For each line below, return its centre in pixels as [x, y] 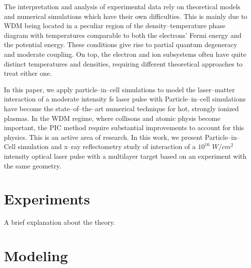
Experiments [47, 199]
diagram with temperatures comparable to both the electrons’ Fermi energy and [123, 35]
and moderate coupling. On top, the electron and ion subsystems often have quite [125, 54]
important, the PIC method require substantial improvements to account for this [124, 127]
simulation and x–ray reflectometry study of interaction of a [107, 146]
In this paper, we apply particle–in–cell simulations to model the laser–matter [119, 89]
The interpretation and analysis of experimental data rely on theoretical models [122, 6]
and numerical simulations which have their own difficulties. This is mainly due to [126, 16]
